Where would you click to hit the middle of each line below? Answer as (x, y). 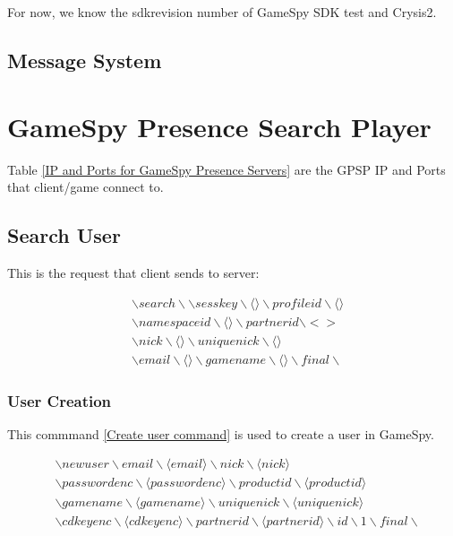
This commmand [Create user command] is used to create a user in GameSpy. (221, 433)
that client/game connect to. (85, 187)
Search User (64, 235)
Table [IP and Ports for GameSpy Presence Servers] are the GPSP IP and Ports (226, 169)
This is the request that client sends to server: (133, 272)
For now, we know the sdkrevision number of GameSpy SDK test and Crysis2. (222, 12)
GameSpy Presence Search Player (219, 126)
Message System (85, 60)
